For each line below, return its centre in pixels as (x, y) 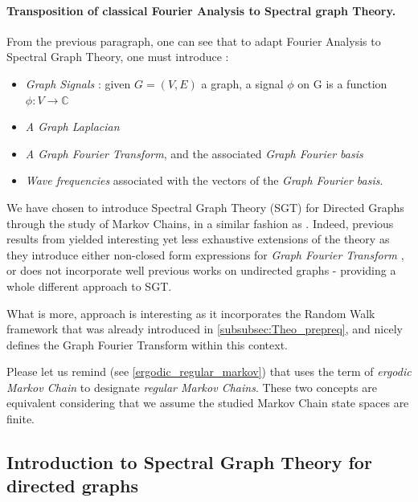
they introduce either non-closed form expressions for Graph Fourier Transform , (205, 254)
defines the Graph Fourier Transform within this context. (147, 344)
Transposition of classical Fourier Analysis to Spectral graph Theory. (201, 10)
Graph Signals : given (78, 83)
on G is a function (342, 83)
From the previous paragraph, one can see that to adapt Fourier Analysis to (194, 41)
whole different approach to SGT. (89, 286)
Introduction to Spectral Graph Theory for (189, 462)
